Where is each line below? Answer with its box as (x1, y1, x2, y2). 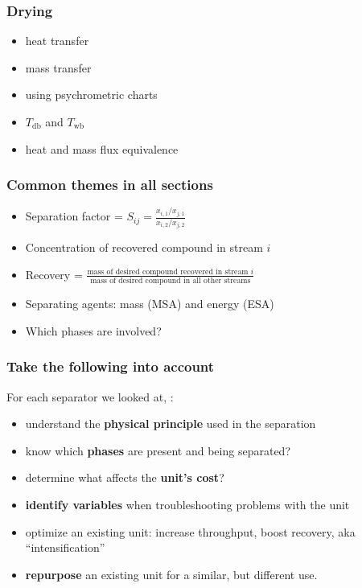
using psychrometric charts (25, 86, 158, 103)
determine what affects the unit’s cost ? (25, 469, 224, 486)
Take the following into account (6, 356, 215, 376)
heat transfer (25, 32, 89, 49)
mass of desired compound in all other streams (90, 277, 251, 286)
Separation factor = (25, 208, 123, 224)
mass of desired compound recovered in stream (87, 267, 249, 276)
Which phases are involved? (25, 322, 162, 339)
